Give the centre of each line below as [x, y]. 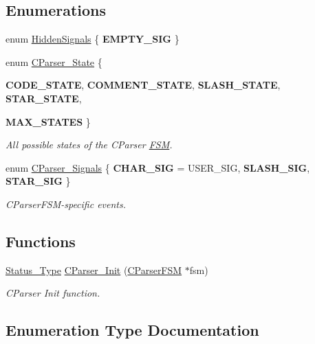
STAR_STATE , [44, 98]
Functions [41, 241]
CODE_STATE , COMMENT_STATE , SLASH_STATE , [143, 85]
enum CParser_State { [54, 61]
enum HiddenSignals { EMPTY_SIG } [93, 39]
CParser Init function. [53, 293]
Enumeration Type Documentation [132, 330]
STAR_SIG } [38, 181]
